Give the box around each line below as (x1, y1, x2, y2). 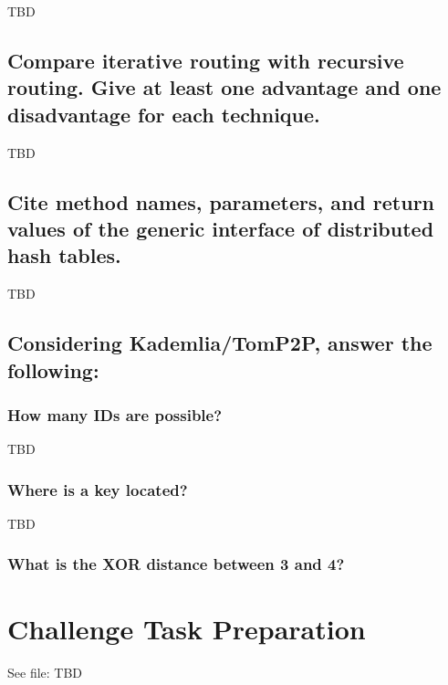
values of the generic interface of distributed (7, 214, 434, 242)
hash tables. (7, 241, 121, 269)
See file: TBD (7, 662, 83, 681)
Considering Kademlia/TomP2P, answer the (7, 329, 432, 357)
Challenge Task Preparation (7, 609, 366, 647)
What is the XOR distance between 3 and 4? (7, 553, 345, 575)
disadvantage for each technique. (7, 100, 320, 128)
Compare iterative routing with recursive (7, 46, 404, 74)
